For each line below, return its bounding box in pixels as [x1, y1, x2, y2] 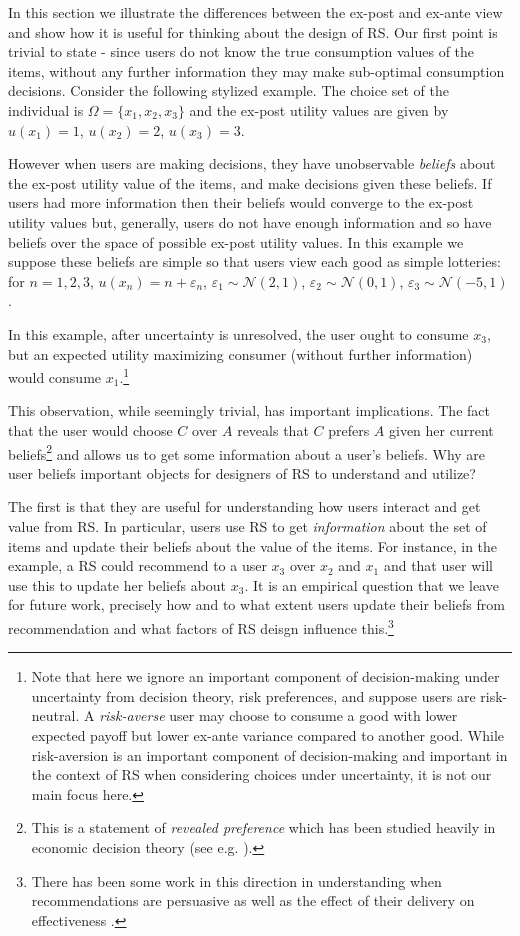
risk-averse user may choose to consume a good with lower [99, 705, 458, 726]
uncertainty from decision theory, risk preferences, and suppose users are [31, 685, 476, 706]
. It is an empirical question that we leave [244, 574, 499, 595]
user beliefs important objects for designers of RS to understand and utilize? [8, 462, 476, 483]
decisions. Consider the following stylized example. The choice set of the [8, 80, 449, 101]
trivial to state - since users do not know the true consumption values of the [8, 41, 475, 62]
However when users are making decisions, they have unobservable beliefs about [8, 153, 496, 174]
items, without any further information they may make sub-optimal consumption [8, 60, 505, 81]
